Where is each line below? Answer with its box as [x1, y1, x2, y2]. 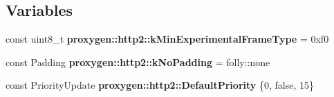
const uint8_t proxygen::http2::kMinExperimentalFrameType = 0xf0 [6, 32, 329, 46]
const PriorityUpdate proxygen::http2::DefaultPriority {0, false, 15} [6, 78, 314, 92]
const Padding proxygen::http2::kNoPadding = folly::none [6, 54, 270, 69]
